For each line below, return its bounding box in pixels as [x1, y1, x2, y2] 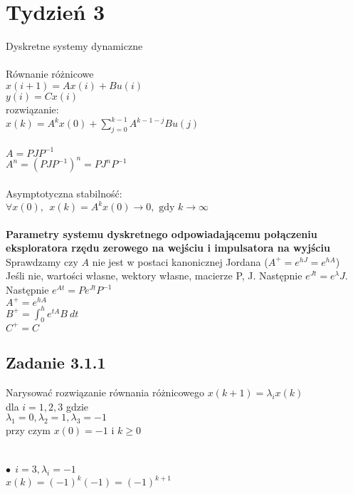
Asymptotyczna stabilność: [6, 185, 122, 200]
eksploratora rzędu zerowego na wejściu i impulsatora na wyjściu [6, 240, 330, 255]
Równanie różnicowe [6, 66, 94, 81]
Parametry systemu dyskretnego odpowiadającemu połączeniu [6, 226, 317, 241]
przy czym [6, 423, 51, 438]
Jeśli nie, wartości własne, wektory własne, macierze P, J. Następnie [6, 268, 302, 283]
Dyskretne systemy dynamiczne [6, 38, 143, 53]
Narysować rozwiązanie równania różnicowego [6, 385, 205, 400]
